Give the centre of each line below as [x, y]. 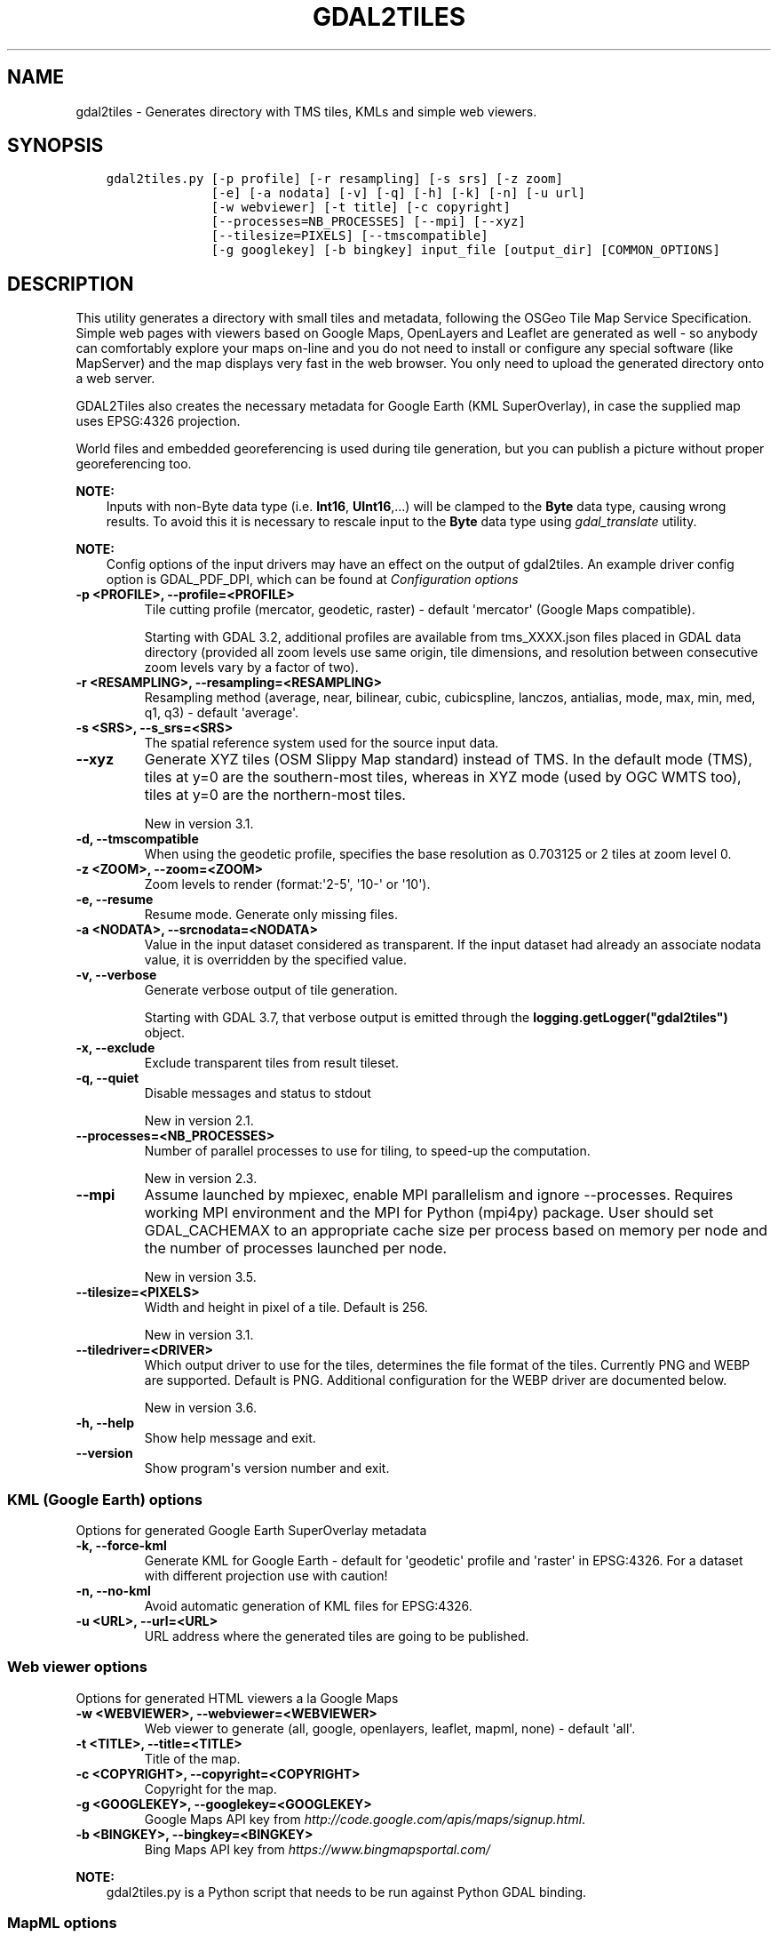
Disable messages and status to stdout [258, 1093]
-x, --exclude [115, 1048]
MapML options [62, 1923]
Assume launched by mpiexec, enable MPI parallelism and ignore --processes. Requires [439, 1195]
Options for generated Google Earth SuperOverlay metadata [251, 1531]
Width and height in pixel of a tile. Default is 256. [286, 1308]
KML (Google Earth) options [105, 1499]
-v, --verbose [116, 975]
